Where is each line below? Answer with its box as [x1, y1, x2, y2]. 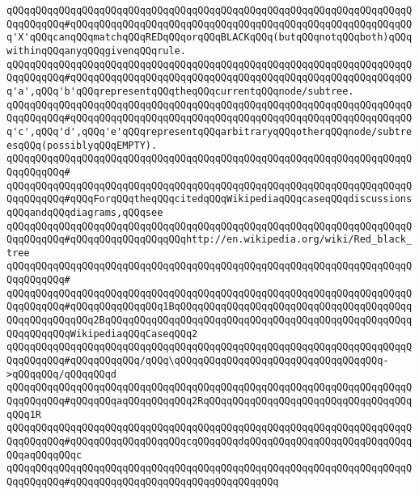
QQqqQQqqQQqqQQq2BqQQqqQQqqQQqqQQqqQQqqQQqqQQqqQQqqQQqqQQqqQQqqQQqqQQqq [6, 315, 413, 327]
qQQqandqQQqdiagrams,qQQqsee [6, 206, 163, 218]
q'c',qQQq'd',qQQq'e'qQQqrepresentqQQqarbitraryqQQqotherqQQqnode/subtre [6, 125, 413, 137]
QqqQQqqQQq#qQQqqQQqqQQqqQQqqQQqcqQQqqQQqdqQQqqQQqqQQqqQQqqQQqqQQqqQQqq [6, 436, 413, 447]
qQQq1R [6, 408, 41, 420]
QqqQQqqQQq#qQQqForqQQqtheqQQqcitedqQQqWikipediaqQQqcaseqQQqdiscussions [6, 193, 413, 205]
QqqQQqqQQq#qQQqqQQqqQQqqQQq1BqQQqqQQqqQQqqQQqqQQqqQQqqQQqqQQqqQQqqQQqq [6, 301, 413, 313]
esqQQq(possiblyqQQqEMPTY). [6, 139, 158, 151]
